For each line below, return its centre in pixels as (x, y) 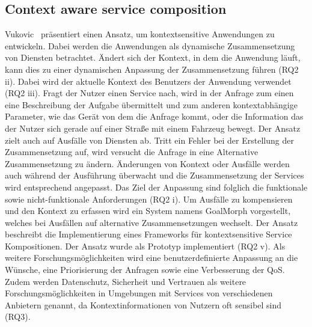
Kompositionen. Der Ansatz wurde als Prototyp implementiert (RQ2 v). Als (145, 246)
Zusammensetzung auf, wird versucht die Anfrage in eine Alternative (132, 152)
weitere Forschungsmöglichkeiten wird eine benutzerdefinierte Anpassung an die (151, 258)
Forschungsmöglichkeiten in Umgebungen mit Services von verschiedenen (139, 293)
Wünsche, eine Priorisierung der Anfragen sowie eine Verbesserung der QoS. (145, 270)
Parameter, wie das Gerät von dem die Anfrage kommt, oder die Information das (154, 116)
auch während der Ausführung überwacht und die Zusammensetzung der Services (154, 175)
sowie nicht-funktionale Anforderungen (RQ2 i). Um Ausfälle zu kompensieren (149, 199)
